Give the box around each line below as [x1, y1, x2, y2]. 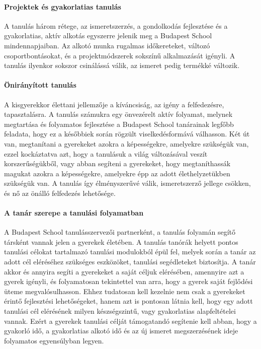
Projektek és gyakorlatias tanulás [4, 1, 121, 12]
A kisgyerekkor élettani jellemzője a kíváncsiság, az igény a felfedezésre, [4, 99, 224, 109]
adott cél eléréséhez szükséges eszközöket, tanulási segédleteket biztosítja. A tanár [4, 256, 256, 267]
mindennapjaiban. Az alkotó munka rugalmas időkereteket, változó [4, 40, 210, 50]
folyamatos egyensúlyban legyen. [4, 335, 104, 345]
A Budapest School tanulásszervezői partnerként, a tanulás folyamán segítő [4, 227, 235, 237]
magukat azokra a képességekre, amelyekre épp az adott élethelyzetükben [4, 168, 230, 178]
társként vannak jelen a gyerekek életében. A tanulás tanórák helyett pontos [4, 236, 238, 247]
